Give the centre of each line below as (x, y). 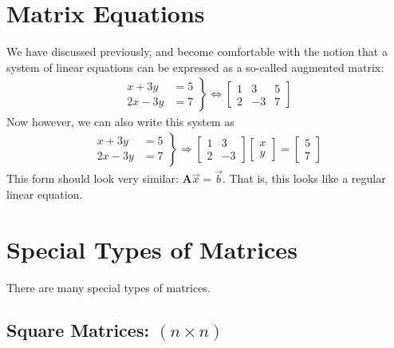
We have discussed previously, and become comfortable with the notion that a (197, 51)
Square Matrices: (78, 330)
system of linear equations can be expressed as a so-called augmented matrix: (195, 67)
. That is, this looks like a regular (304, 178)
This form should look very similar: (93, 178)
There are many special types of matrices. (108, 287)
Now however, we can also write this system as (120, 122)
